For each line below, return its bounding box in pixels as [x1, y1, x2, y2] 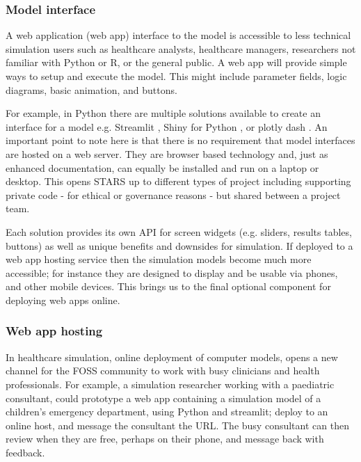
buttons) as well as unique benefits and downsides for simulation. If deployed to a [6, 238, 353, 253]
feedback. [6, 445, 45, 459]
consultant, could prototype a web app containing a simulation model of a [6, 390, 321, 405]
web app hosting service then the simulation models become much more [6, 252, 312, 266]
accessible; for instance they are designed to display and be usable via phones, [6, 265, 338, 280]
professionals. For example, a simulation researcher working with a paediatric [6, 376, 335, 391]
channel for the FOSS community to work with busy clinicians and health [6, 363, 320, 378]
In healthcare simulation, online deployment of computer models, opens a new [6, 349, 338, 364]
